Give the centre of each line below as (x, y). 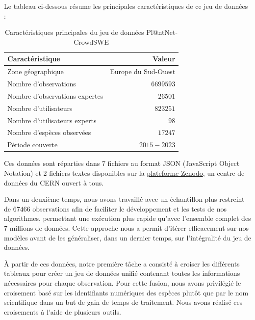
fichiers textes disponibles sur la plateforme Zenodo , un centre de (147, 173)
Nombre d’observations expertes (55, 95)
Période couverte (33, 145)
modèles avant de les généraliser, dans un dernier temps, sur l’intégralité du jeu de (127, 237)
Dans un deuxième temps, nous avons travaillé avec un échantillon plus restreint (124, 199)
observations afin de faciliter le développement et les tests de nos (129, 208)
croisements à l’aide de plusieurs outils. (63, 311)
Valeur (164, 59)
